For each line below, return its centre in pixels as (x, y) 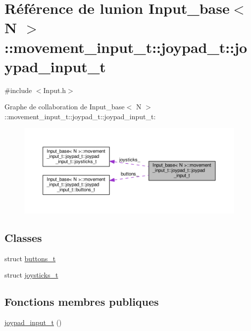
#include (18, 90)
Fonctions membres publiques (82, 302)
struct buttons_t (30, 258)
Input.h (55, 90)
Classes (23, 237)
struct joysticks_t (31, 275)
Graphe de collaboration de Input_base (65, 107)
